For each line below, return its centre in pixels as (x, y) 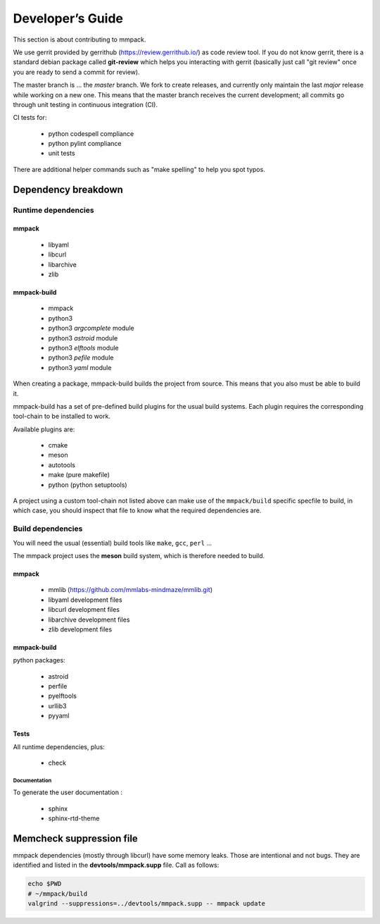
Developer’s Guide (68, 18)
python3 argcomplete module (91, 328)
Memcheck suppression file (76, 838)
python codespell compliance (91, 133)
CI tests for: (30, 118)
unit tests (62, 153)
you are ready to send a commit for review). (76, 72)
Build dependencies (48, 529)
